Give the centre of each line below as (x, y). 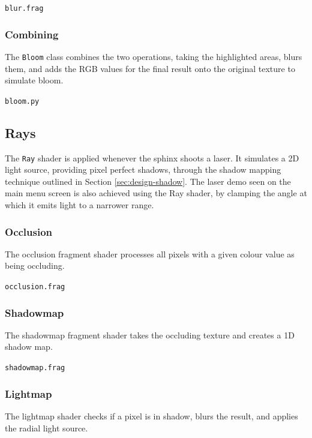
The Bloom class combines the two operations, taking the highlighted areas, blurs (154, 56)
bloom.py (22, 101)
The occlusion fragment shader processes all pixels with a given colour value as (150, 253)
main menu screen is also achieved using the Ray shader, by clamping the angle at (156, 193)
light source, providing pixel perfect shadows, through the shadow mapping (143, 169)
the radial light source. (46, 427)
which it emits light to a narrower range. (79, 205)
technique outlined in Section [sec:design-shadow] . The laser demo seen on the (148, 181)
